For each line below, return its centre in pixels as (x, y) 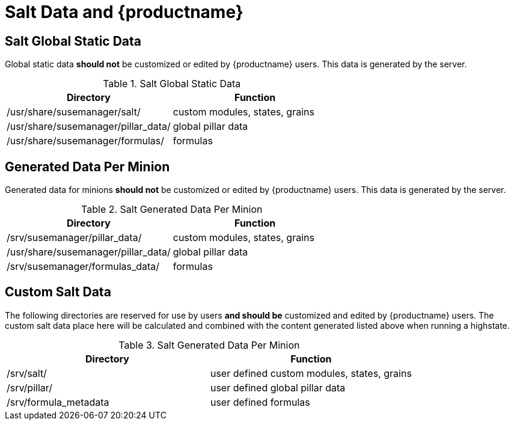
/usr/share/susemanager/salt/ (74, 112)
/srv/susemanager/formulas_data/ (83, 267)
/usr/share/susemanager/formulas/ (86, 141)
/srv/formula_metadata (58, 402)
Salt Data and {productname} (124, 12)
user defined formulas (260, 402)
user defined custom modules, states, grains (311, 373)
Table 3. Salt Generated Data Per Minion (209, 345)
